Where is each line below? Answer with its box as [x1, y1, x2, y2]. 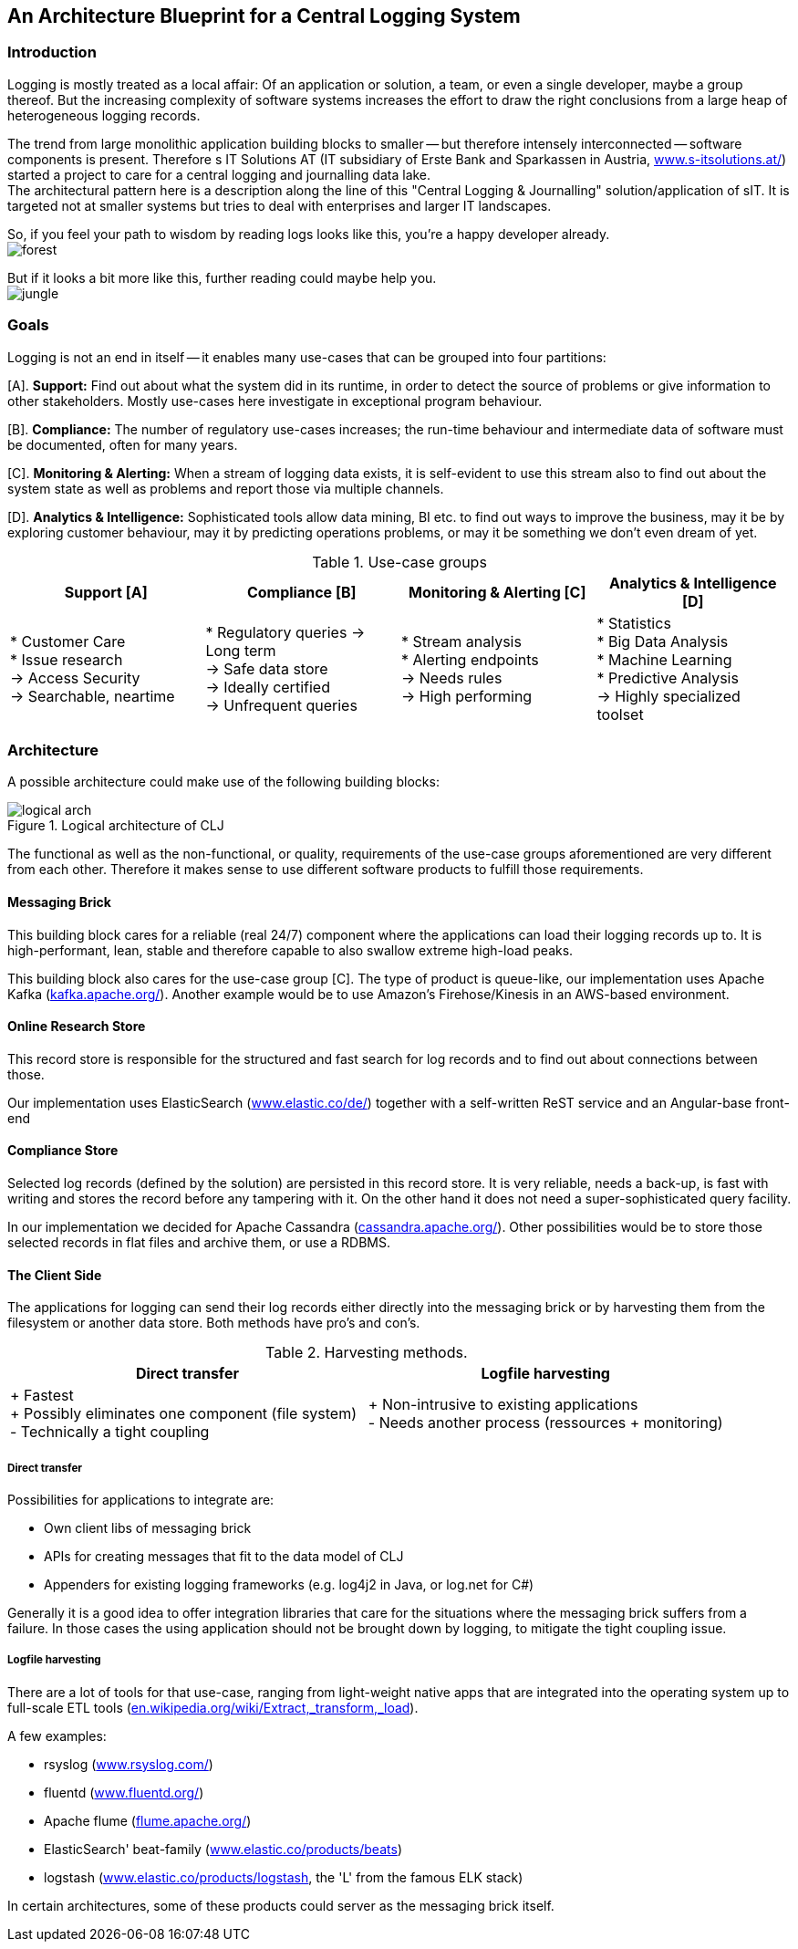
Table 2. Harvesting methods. [265, 1343, 468, 1362]
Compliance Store [7, 1142, 119, 1159]
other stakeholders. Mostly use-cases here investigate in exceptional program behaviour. [7, 392, 543, 409]
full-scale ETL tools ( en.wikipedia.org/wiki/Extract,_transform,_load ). [7, 1699, 419, 1715]
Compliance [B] [246, 582, 357, 601]
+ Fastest [10, 1386, 74, 1405]
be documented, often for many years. [7, 436, 238, 453]
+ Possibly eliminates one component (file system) [10, 1404, 358, 1423]
